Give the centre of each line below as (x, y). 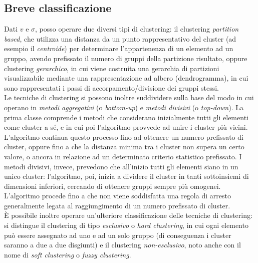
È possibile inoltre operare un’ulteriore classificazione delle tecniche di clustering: (128, 215)
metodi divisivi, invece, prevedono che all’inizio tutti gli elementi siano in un (121, 166)
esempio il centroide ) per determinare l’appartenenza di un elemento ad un (119, 48)
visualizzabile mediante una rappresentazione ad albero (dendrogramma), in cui (126, 78)
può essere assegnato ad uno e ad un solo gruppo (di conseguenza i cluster (118, 235)
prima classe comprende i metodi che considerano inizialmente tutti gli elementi (126, 117)
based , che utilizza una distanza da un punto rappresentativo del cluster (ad (120, 38)
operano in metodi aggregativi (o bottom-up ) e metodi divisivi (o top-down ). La (124, 107)
